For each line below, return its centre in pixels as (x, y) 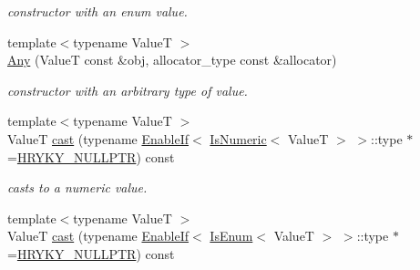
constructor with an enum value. (97, 11)
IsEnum (231, 236)
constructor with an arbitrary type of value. (128, 90)
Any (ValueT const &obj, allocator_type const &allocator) (172, 60)
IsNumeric (238, 138)
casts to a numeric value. (77, 187)
